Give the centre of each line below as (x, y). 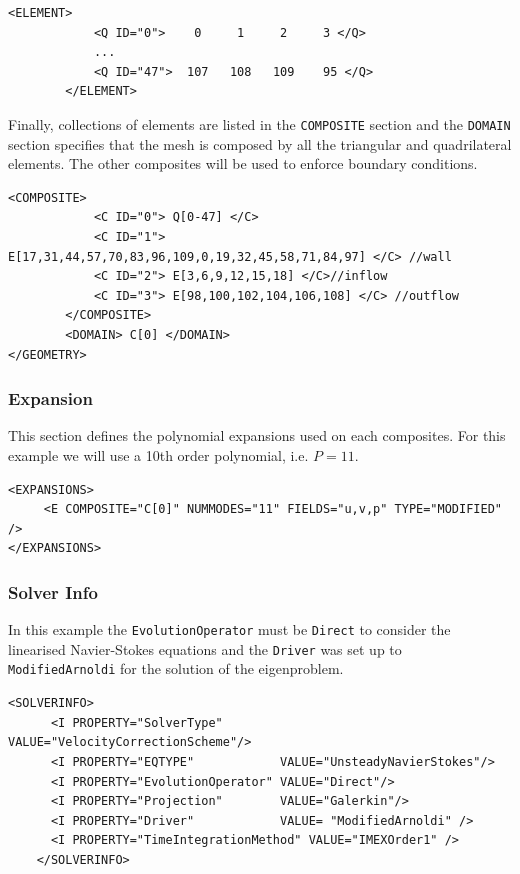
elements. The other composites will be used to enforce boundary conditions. (243, 163)
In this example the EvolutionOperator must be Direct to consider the (229, 629)
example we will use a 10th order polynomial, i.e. (158, 454)
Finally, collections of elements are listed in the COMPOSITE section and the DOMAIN (259, 123)
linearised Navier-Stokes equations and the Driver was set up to (205, 648)
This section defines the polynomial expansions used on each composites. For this (257, 435)
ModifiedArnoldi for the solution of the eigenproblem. (176, 668)
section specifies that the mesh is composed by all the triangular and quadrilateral (260, 143)
